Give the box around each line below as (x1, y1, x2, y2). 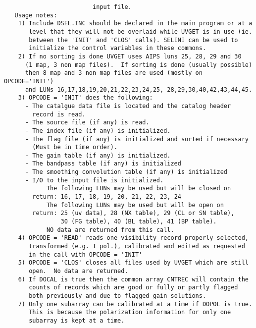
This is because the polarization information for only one (29, 309, 231, 316)
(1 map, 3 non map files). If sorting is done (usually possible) (25, 61, 253, 68)
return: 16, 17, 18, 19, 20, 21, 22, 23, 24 (32, 193, 181, 201)
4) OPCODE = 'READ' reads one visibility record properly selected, (18, 234, 249, 242)
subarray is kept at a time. (29, 317, 125, 324)
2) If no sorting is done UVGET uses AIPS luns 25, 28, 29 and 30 (18, 53, 242, 60)
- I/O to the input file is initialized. (25, 176, 164, 184)
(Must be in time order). (32, 144, 118, 151)
